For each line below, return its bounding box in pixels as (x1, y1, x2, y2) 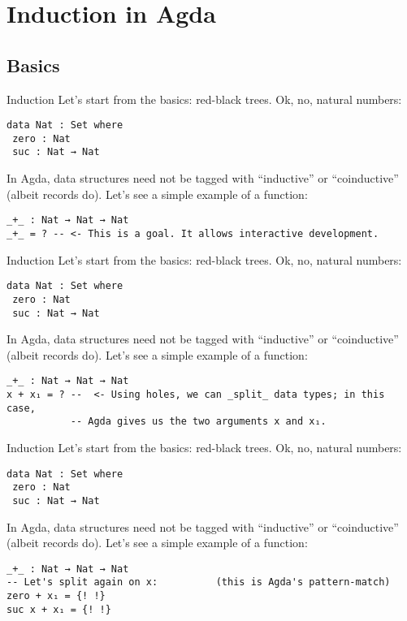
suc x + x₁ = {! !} (6, 603, 111, 615)
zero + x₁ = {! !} (6, 590, 106, 602)
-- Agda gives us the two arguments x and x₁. (70, 416, 327, 428)
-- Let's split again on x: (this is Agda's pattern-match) (6, 576, 391, 589)
